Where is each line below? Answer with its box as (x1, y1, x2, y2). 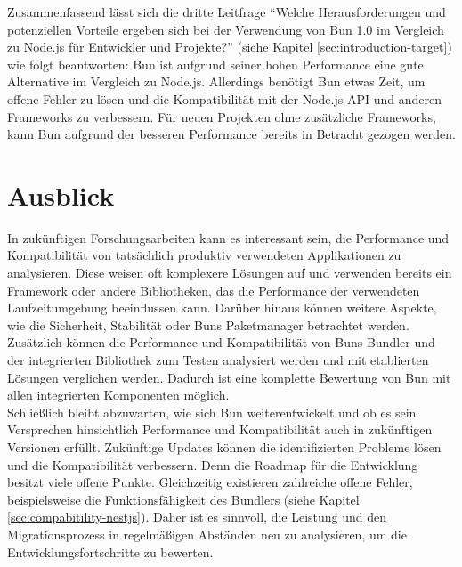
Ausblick (7, 176, 115, 213)
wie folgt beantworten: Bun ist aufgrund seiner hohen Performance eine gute (7, 54, 424, 73)
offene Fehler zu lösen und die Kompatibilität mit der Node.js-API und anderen (7, 89, 442, 108)
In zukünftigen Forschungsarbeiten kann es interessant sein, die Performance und (7, 228, 450, 247)
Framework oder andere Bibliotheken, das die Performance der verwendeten (7, 280, 420, 299)
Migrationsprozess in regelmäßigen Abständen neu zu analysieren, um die (7, 524, 407, 543)
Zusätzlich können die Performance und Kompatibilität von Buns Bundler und (7, 333, 435, 352)
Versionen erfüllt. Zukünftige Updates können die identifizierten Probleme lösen (7, 438, 442, 456)
